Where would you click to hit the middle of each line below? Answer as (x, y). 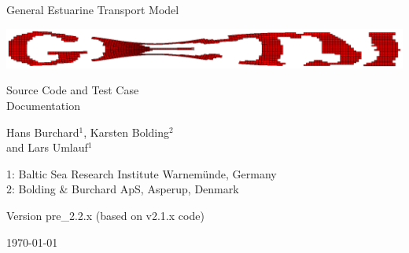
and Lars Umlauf (47, 147)
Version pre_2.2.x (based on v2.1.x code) (105, 215)
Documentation (43, 105)
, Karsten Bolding (127, 132)
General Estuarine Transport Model (93, 9)
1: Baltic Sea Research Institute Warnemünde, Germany (142, 173)
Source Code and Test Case (73, 90)
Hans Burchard (43, 132)
